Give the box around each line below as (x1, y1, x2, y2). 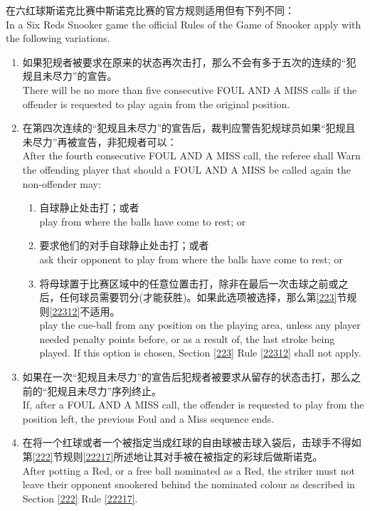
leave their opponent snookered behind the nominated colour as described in (22, 477, 355, 492)
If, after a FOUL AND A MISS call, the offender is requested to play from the (22, 397, 364, 412)
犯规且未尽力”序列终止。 (47, 383, 162, 398)
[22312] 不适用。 (49, 303, 120, 318)
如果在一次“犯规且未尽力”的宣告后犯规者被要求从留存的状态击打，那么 (22, 369, 351, 384)
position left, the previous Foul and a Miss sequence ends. (22, 411, 275, 426)
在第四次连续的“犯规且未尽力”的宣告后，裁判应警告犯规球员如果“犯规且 (22, 120, 356, 135)
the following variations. (6, 31, 110, 46)
